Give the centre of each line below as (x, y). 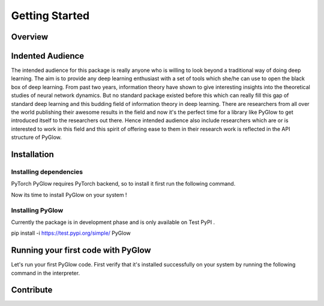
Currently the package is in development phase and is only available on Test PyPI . (113, 222)
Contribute (32, 290)
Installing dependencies (47, 172)
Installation (32, 155)
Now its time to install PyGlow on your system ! (69, 195)
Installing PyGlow (37, 210)
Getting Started (50, 16)
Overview (30, 37)
